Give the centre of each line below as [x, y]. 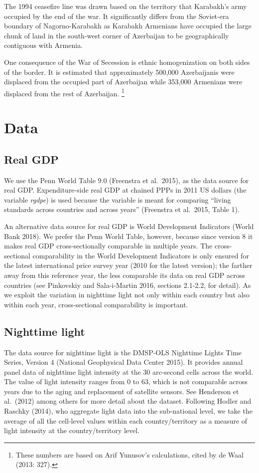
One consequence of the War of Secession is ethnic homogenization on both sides [127, 62]
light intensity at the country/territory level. [72, 430]
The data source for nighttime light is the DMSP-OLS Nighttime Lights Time [123, 352]
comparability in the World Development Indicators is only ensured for [141, 255]
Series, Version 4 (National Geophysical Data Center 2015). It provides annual [124, 362]
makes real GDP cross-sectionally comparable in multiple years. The [108, 246]
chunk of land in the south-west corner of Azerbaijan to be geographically [117, 35]
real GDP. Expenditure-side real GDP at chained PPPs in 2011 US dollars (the [125, 190]
